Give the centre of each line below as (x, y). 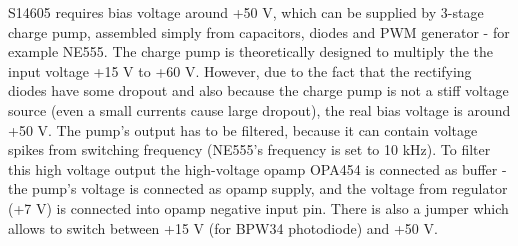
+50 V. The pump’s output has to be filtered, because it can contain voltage (243, 129)
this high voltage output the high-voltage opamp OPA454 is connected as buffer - (257, 168)
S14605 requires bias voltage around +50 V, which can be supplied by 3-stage (246, 12)
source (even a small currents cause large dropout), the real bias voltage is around (259, 109)
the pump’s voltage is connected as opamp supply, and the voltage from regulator (258, 188)
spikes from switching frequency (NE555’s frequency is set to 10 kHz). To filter (249, 149)
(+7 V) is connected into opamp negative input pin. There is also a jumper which (258, 207)
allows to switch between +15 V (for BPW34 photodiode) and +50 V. (223, 227)
